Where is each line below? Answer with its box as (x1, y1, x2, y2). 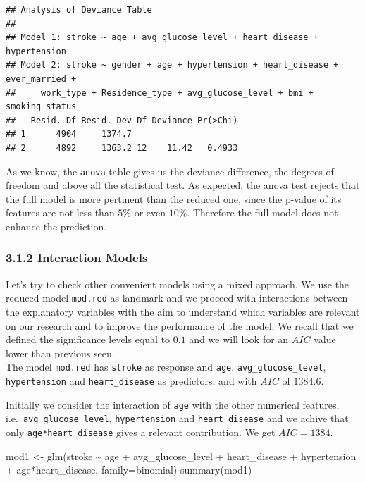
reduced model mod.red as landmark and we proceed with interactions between (6, 290, 348, 305)
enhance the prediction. (6, 218, 107, 233)
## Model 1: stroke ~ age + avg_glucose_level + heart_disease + (6, 32, 318, 43)
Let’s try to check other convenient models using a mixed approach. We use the (6, 276, 349, 291)
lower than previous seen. (6, 345, 115, 360)
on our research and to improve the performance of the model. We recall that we (6, 318, 354, 333)
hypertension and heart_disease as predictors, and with (6, 373, 257, 388)
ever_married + (6, 73, 77, 84)
